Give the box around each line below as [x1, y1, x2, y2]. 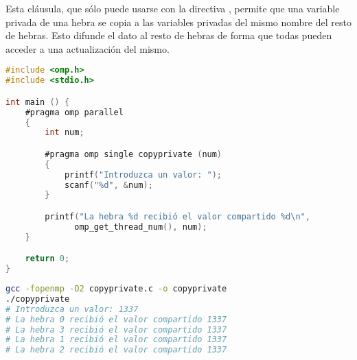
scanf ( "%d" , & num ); [64, 180, 153, 190]
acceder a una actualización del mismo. [5, 41, 170, 56]
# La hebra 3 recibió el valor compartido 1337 [5, 324, 227, 335]
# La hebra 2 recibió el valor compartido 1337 [5, 345, 227, 355]
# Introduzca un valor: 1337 [5, 304, 139, 314]
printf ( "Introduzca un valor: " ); [64, 169, 222, 180]
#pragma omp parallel [25, 107, 124, 117]
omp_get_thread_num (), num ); [74, 221, 207, 232]
